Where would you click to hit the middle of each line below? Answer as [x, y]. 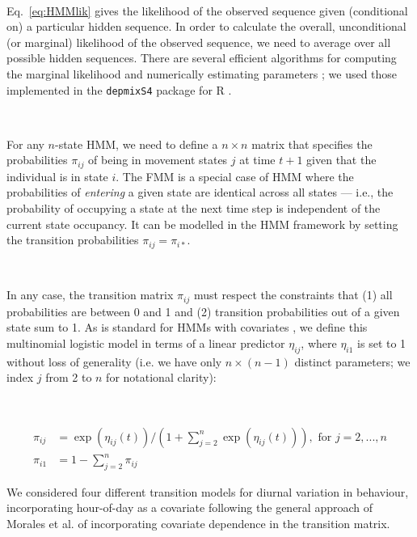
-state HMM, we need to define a [136, 144]
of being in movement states [158, 160]
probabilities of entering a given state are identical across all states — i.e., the [200, 192]
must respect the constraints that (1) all [293, 295]
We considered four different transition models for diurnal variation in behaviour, [208, 491]
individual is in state [57, 176]
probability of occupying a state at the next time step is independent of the [194, 208]
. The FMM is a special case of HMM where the [235, 176]
